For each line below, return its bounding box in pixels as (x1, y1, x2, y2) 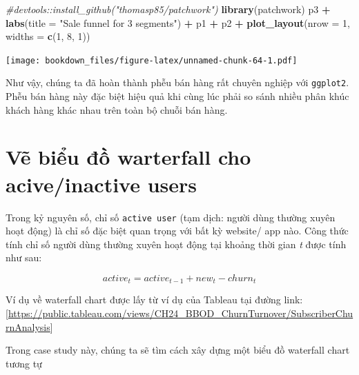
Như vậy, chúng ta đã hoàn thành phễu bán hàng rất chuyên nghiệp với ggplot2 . (6, 75, 349, 90)
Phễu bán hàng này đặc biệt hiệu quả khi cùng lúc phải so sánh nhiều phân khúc (6, 89, 349, 103)
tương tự (6, 356, 42, 370)
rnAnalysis (6, 319, 50, 334)
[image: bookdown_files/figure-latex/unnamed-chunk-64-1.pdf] (6, 55, 298, 65)
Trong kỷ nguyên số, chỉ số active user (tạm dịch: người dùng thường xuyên (6, 210, 336, 224)
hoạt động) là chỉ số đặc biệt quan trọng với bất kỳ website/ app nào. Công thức (6, 223, 349, 238)
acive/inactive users (6, 170, 197, 198)
